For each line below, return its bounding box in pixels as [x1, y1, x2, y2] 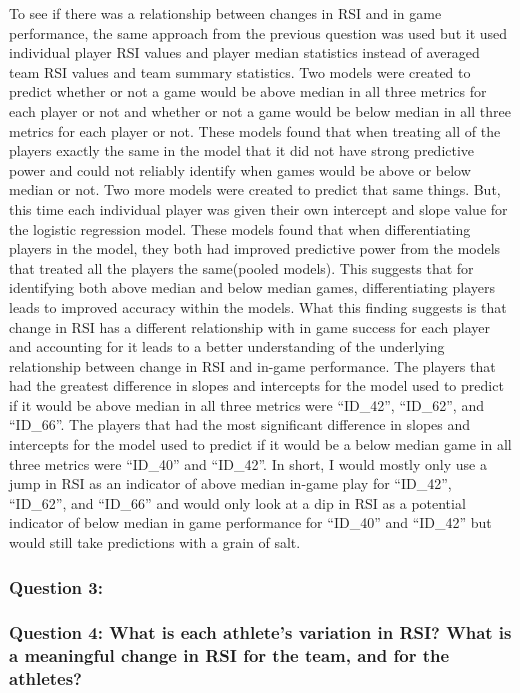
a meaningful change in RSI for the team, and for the [9, 643, 450, 668]
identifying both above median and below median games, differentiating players [9, 277, 495, 298]
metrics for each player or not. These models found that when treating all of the [9, 120, 501, 141]
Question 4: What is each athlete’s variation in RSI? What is [9, 620, 512, 645]
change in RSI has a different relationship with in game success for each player [9, 316, 490, 337]
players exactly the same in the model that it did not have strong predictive [9, 140, 475, 161]
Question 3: [9, 574, 103, 599]
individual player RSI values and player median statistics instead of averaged [9, 42, 480, 63]
